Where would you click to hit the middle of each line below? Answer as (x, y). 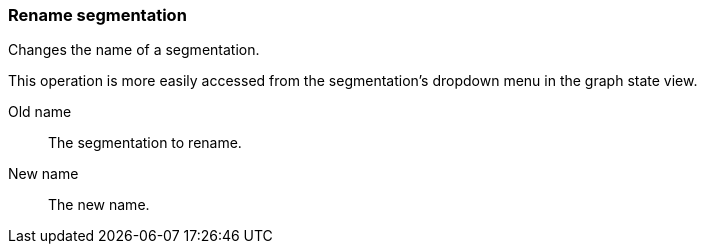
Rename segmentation (97, 15)
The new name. (99, 205)
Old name (40, 112)
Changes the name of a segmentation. (134, 50)
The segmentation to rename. (145, 143)
